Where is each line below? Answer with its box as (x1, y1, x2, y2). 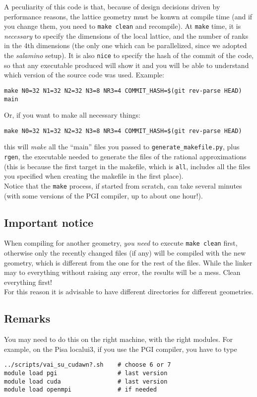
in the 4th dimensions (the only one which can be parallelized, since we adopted (4, 40, 247, 51)
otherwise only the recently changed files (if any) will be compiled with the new (4, 248, 246, 258)
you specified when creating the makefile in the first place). (4, 171, 184, 181)
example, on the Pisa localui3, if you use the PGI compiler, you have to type (4, 343, 237, 354)
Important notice (4, 214, 94, 230)
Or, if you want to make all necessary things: (4, 110, 140, 120)
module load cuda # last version (4, 378, 168, 385)
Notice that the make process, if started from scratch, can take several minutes (4, 181, 242, 191)
